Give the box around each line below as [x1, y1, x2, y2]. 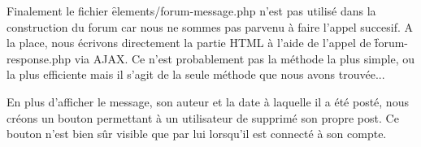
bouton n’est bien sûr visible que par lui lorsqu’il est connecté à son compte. [7, 125, 387, 142]
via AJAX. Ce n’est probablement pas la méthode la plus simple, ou [74, 50, 415, 67]
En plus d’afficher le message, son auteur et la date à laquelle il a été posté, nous [7, 93, 409, 110]
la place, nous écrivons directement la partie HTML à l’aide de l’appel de [7, 34, 371, 51]
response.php [7, 50, 72, 67]
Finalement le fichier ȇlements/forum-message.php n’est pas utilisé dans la [7, 2, 376, 19]
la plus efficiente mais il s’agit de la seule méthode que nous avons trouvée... [7, 66, 385, 83]
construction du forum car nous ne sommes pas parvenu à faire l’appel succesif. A [7, 18, 414, 35]
